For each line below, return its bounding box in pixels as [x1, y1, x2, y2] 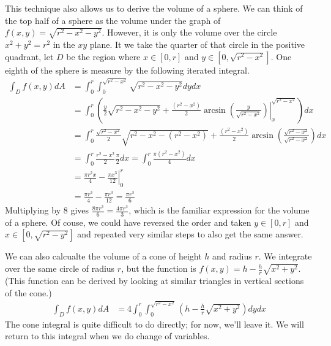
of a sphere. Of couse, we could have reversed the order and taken [5, 215, 251, 228]
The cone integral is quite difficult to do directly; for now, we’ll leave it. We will [5, 317, 305, 330]
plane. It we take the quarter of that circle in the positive [89, 37, 305, 50]
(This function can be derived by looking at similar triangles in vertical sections [5, 274, 304, 286]
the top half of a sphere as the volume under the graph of [5, 13, 221, 26]
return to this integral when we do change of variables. [5, 329, 210, 342]
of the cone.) [5, 286, 52, 299]
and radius [212, 250, 252, 263]
